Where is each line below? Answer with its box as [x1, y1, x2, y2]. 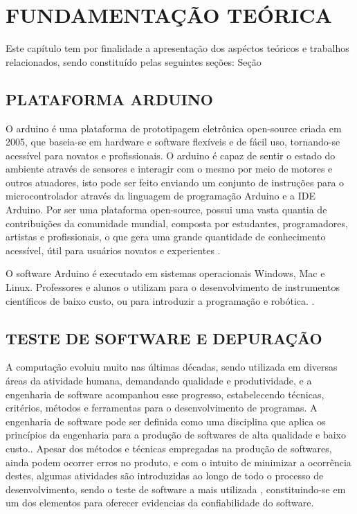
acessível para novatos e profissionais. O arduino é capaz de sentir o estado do [6, 148, 336, 162]
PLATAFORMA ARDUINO [6, 88, 214, 109]
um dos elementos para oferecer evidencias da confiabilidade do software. [6, 495, 314, 510]
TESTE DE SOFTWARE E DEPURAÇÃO [6, 327, 322, 348]
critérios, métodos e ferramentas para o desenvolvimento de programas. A [6, 400, 318, 415]
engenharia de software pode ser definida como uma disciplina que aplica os [6, 414, 326, 428]
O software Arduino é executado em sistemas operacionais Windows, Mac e [6, 266, 325, 281]
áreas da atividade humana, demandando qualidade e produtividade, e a [6, 373, 312, 388]
